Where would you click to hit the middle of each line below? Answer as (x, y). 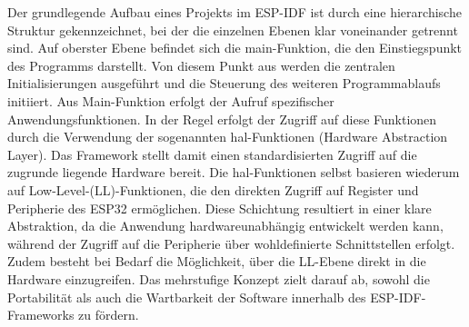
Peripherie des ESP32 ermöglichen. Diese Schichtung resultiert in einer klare (220, 208)
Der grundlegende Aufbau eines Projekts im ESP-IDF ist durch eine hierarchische (234, 12)
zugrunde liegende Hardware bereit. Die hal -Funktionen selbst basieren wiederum (234, 172)
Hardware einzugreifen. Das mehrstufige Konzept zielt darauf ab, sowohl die (219, 278)
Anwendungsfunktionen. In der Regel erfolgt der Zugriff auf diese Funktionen (222, 119)
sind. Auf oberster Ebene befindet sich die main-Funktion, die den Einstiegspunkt (235, 48)
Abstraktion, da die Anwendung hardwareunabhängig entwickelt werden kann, (225, 226)
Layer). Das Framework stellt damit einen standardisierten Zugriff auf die (212, 154)
